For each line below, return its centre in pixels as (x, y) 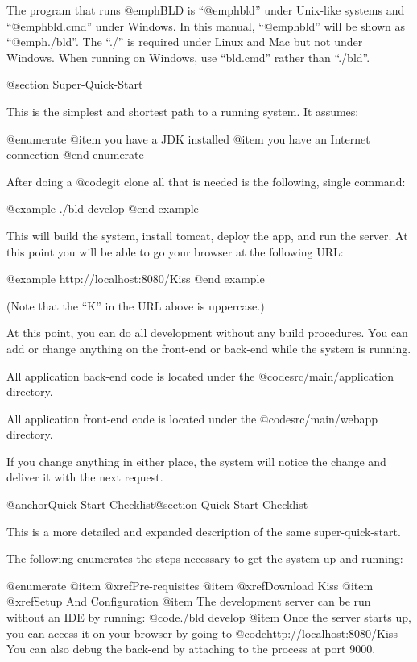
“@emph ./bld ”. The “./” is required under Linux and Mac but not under (185, 42)
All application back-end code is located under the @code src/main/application (200, 375)
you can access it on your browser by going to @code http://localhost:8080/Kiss (202, 633)
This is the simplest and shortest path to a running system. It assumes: (183, 111)
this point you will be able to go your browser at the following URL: (175, 251)
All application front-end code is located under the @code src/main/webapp (192, 418)
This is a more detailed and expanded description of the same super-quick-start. (204, 531)
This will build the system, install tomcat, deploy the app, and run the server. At (207, 235)
